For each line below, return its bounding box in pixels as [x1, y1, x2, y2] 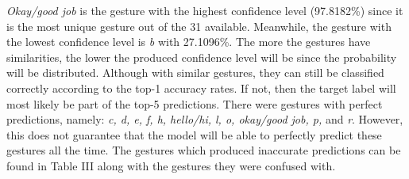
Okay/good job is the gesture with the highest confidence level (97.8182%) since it [6, 2, 403, 18]
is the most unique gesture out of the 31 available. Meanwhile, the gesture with [6, 17, 392, 34]
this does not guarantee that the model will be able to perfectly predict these [6, 126, 382, 143]
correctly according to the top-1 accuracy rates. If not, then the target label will [6, 79, 396, 96]
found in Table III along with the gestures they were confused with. [6, 157, 336, 173]
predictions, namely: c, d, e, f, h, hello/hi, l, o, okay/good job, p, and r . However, [6, 111, 403, 128]
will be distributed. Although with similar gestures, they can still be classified [6, 64, 384, 81]
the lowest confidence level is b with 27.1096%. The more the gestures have [6, 33, 371, 50]
